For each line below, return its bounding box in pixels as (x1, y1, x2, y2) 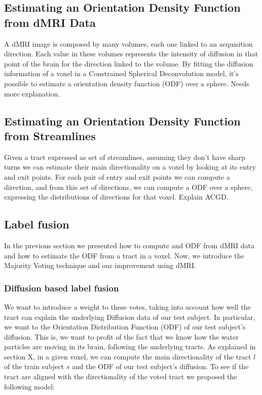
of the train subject (4, 361, 64, 372)
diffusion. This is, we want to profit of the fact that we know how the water (4, 331, 239, 342)
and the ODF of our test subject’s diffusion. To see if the (71, 361, 249, 372)
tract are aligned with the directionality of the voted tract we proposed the (4, 371, 237, 382)
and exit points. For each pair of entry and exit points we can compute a (4, 171, 230, 182)
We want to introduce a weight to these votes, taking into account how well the (4, 301, 251, 312)
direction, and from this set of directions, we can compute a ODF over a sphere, (4, 181, 253, 192)
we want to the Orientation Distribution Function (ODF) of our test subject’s (4, 321, 246, 332)
